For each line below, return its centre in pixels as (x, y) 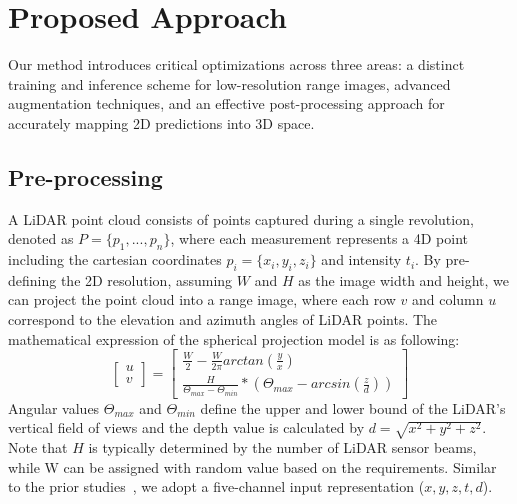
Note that (38, 447)
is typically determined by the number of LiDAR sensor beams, (282, 447)
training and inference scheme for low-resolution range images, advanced (229, 83)
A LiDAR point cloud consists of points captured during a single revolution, (241, 218)
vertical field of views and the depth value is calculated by (186, 427)
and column (447, 299)
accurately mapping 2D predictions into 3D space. (161, 122)
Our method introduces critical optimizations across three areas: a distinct (236, 64)
